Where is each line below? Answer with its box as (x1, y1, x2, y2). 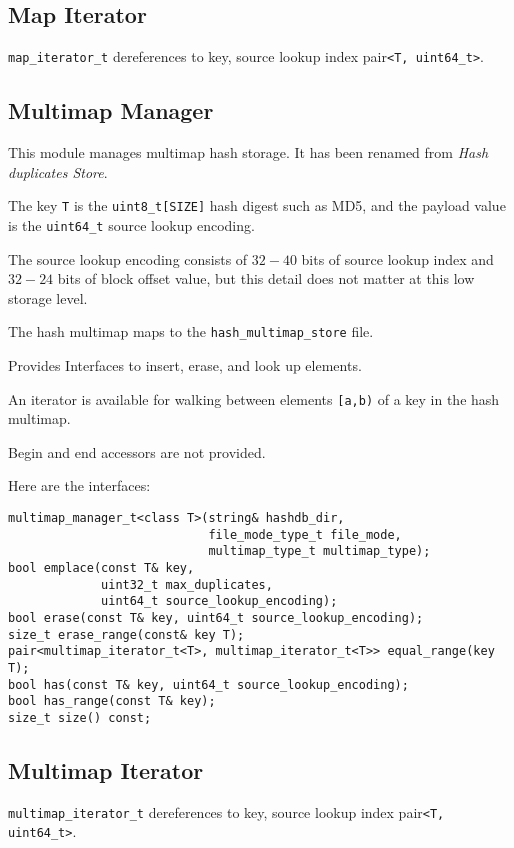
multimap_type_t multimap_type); (208, 544, 431, 559)
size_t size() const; (8, 710, 152, 725)
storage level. (8, 287, 88, 308)
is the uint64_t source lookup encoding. (8, 214, 255, 235)
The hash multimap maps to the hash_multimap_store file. (8, 321, 374, 342)
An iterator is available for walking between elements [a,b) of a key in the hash (8, 388, 500, 409)
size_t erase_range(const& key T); (8, 627, 245, 642)
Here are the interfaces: (8, 475, 151, 496)
